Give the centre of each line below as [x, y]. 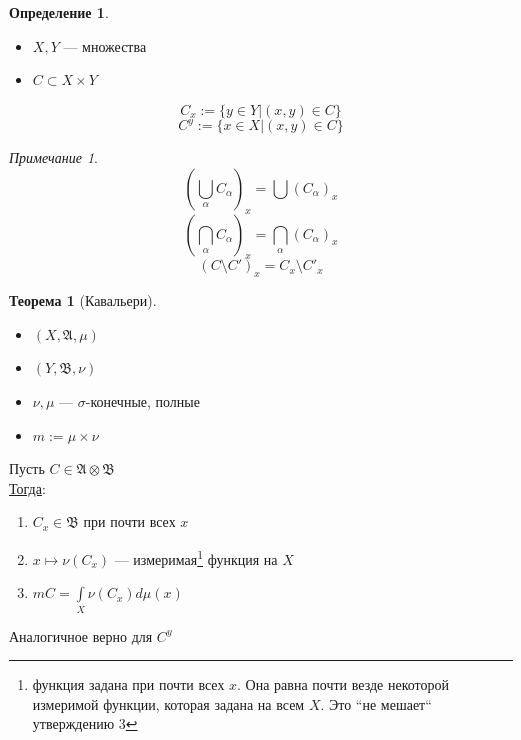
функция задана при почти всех [128, 684]
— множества [105, 45]
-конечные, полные [142, 401]
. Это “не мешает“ [376, 703]
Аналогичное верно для [81, 635]
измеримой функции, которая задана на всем [168, 703]
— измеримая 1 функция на [196, 557]
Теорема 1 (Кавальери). [83, 300]
